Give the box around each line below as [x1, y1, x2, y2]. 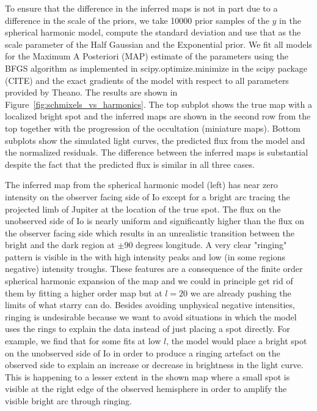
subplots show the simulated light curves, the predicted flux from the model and [5, 134, 305, 146]
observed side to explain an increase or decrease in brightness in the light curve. [5, 358, 304, 371]
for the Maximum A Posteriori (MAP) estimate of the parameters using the [5, 50, 289, 62]
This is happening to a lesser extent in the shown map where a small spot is [5, 370, 290, 383]
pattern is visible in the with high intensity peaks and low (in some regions [5, 250, 286, 263]
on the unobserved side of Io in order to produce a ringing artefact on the [5, 346, 280, 359]
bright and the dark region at [5, 238, 115, 251]
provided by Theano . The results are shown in [5, 86, 178, 99]
